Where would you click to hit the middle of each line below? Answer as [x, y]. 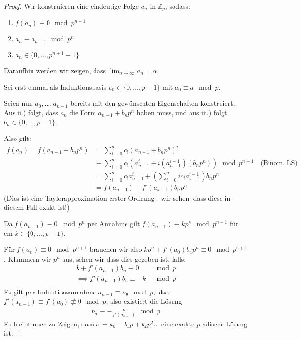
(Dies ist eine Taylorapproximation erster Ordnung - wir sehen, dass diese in [117, 197]
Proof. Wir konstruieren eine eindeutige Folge [71, 6]
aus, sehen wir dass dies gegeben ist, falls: [124, 258]
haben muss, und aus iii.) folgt [182, 112]
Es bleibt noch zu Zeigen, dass [49, 323]
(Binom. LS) [279, 163]
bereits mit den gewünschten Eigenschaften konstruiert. [153, 103]
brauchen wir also [116, 249]
